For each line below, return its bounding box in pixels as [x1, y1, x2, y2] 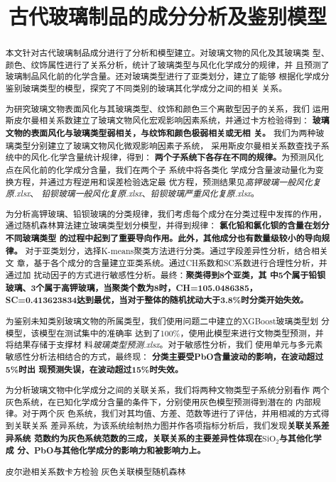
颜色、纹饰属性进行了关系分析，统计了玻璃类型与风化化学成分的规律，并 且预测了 [5, 58, 330, 70]
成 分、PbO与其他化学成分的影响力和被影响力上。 [5, 444, 206, 457]
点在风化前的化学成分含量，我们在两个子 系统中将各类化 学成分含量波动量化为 [5, 163, 315, 175]
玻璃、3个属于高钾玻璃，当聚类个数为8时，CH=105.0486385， [5, 281, 258, 294]
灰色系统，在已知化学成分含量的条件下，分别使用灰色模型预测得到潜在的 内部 [5, 395, 313, 407]
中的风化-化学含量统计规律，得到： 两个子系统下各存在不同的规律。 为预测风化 [13, 151, 324, 164]
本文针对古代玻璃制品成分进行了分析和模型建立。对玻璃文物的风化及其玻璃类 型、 [5, 47, 330, 59]
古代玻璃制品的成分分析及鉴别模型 [8, 1, 327, 31]
